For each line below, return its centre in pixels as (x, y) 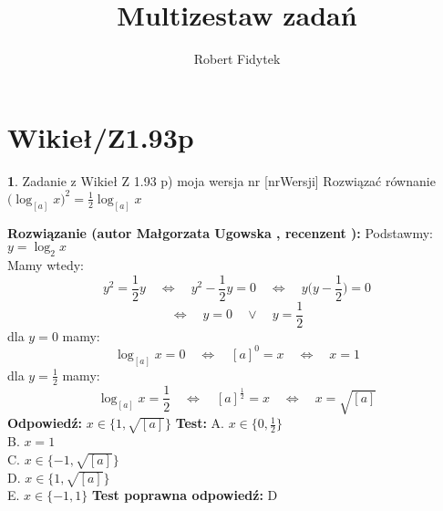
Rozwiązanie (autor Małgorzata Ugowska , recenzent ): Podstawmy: (221, 232)
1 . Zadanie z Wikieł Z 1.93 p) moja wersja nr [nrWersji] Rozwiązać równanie (221, 180)
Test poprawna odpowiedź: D (185, 495)
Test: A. (200, 423)
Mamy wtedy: (46, 265)
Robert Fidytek (237, 59)
